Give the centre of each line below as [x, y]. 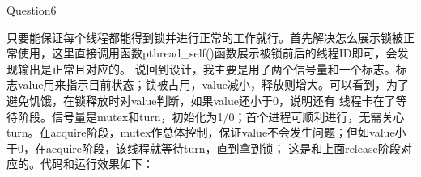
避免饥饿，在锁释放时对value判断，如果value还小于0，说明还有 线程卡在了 [201, 100]
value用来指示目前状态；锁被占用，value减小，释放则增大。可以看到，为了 [213, 84]
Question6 [32, 10]
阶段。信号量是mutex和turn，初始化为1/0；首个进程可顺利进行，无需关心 [211, 116]
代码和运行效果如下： [97, 164]
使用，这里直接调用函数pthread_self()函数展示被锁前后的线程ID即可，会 [207, 53]
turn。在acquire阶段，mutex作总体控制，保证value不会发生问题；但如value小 [206, 132]
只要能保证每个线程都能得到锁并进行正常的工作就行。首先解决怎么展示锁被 [205, 37]
